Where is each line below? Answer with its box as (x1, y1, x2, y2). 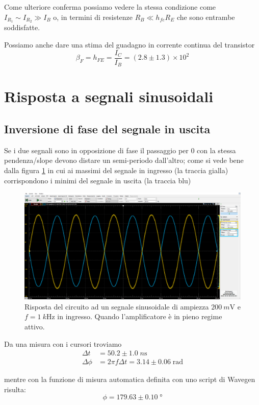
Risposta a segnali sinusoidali (4, 86, 214, 107)
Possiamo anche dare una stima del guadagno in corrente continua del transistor (4, 39, 255, 50)
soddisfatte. (4, 22, 40, 33)
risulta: (4, 384, 26, 394)
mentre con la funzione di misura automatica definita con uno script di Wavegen (4, 374, 255, 385)
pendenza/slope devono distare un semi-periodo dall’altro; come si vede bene (4, 155, 244, 165)
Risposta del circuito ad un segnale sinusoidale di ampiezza (24, 301, 209, 312)
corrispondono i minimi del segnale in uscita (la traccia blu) (4, 175, 191, 185)
